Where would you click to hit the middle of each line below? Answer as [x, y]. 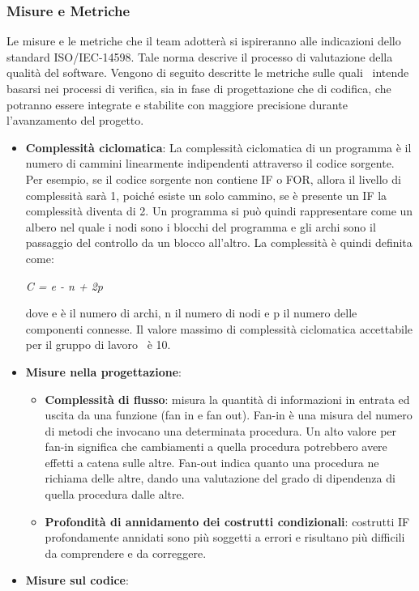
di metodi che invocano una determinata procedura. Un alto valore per [221, 430]
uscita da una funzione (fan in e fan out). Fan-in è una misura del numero [229, 415]
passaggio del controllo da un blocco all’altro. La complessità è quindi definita [219, 242]
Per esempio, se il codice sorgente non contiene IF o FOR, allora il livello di [213, 179]
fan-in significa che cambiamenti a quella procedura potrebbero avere [216, 446]
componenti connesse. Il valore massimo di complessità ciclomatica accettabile [219, 328]
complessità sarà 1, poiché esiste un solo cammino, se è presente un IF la [206, 195]
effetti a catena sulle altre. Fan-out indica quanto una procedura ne [212, 462]
